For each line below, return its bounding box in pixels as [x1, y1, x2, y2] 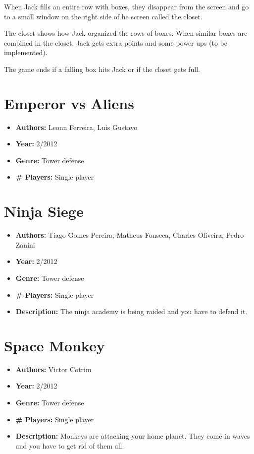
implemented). [4, 47, 48, 58]
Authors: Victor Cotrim [15, 364, 92, 374]
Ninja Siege [4, 201, 84, 221]
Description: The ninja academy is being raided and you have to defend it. [15, 306, 248, 317]
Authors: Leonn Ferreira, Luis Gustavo [15, 122, 138, 132]
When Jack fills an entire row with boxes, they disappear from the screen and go [4, 1, 249, 11]
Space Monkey [4, 335, 105, 355]
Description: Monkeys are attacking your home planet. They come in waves [15, 431, 250, 441]
